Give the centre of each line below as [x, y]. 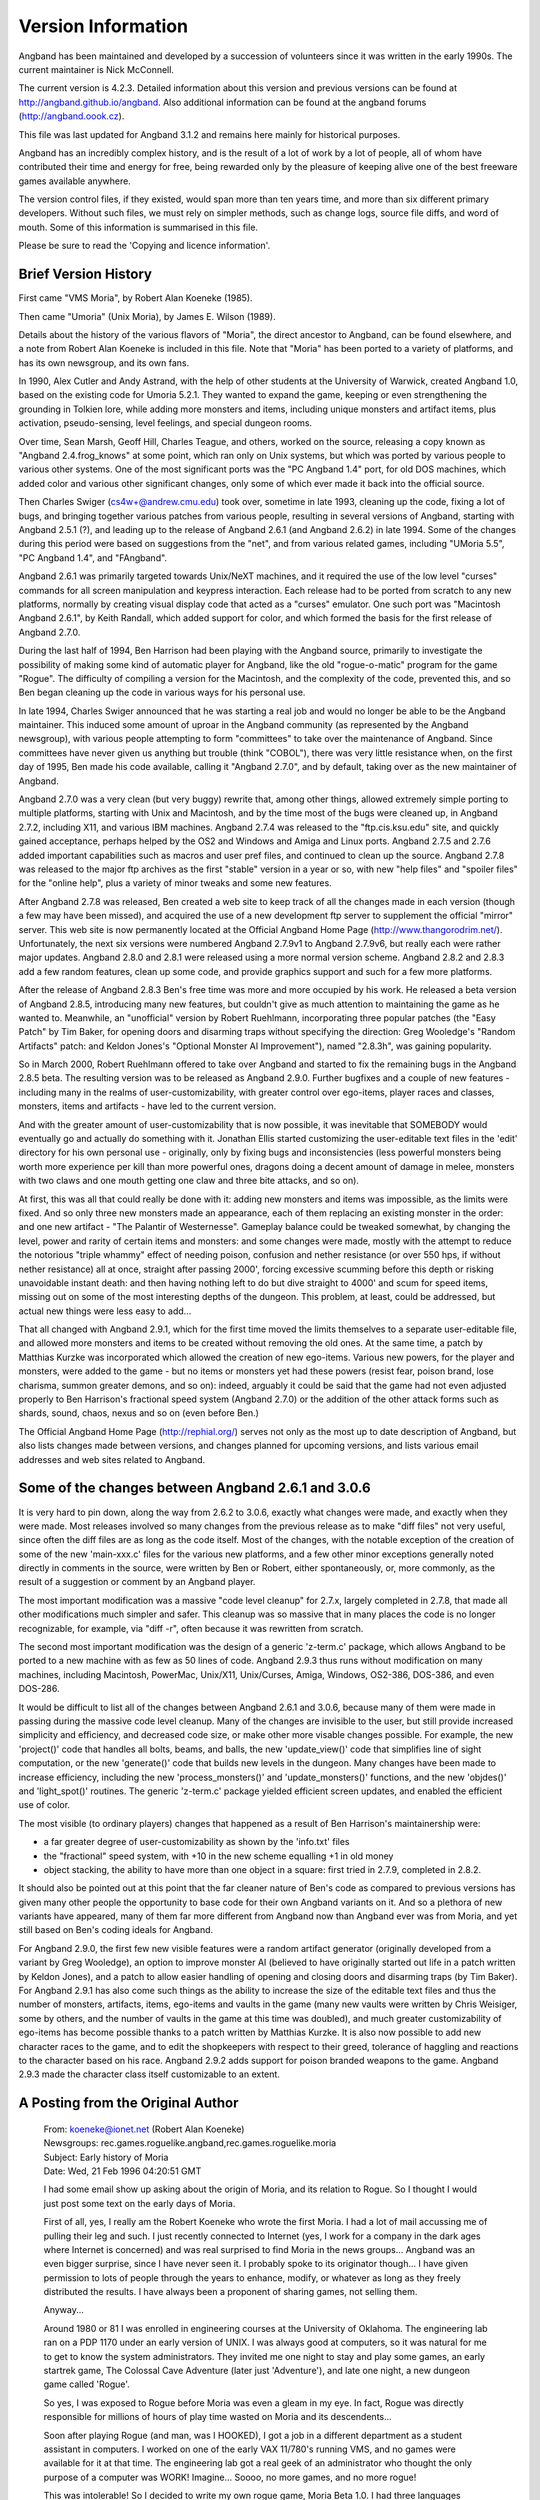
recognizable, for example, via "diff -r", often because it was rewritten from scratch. [191, 1628]
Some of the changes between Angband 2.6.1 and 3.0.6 [194, 1488]
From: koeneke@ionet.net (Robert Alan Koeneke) [144, 2129]
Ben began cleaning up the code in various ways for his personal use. [162, 692]
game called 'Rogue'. [86, 2384]
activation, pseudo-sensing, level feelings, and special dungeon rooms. [165, 423]
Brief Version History [85, 274]
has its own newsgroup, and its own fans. [104, 362]
